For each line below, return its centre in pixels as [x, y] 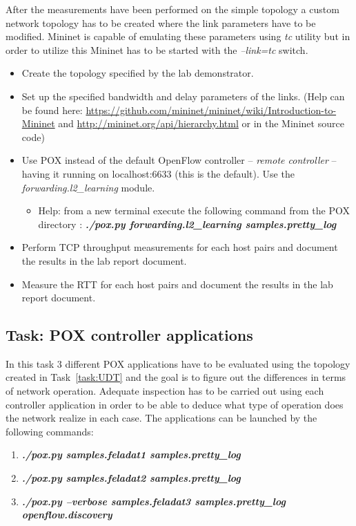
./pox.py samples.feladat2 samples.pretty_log [131, 478]
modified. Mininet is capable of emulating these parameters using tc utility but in [178, 36]
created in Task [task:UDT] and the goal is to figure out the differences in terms [176, 377]
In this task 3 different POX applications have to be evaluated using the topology [178, 363]
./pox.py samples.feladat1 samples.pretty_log [131, 454]
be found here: [52, 110]
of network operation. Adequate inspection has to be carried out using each [165, 391]
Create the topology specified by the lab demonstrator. [138, 73]
